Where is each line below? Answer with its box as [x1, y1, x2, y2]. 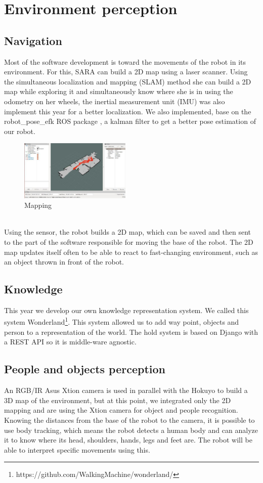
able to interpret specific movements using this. [4, 444, 150, 455]
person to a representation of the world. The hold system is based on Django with [4, 326, 258, 337]
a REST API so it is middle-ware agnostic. [4, 336, 137, 347]
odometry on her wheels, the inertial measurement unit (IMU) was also [4, 96, 225, 106]
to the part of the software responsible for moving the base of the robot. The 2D [4, 236, 253, 247]
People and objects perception [4, 361, 166, 377]
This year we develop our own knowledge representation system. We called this [4, 304, 249, 315]
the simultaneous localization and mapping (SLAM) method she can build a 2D [4, 76, 251, 86]
